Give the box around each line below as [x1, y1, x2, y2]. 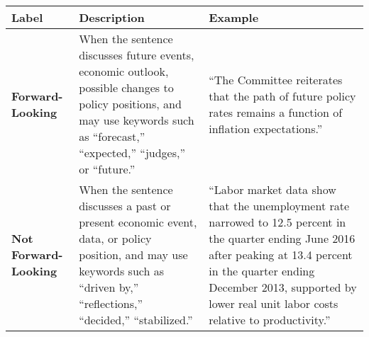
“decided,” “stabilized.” [79, 312, 193, 328]
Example [209, 9, 259, 25]
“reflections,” [79, 295, 143, 312]
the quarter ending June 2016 [209, 230, 356, 246]
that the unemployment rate [209, 198, 350, 214]
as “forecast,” [79, 128, 145, 144]
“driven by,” [79, 279, 139, 295]
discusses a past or [79, 198, 171, 214]
